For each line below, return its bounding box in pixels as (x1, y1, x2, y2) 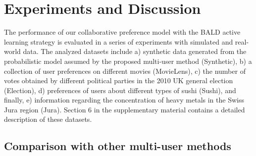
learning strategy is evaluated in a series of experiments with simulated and (4, 36, 233, 47)
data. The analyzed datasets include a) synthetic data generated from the (23, 46, 247, 56)
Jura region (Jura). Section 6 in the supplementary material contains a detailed (4, 104, 245, 114)
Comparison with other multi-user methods (4, 138, 231, 154)
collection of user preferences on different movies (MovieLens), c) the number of (4, 65, 246, 76)
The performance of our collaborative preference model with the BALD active (4, 27, 241, 37)
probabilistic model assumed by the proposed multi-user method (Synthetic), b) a (4, 55, 252, 66)
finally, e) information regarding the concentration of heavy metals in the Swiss (4, 95, 244, 105)
